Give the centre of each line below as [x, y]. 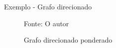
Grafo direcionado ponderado [68, 40]
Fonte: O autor [46, 23]
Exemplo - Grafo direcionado [48, 6]
